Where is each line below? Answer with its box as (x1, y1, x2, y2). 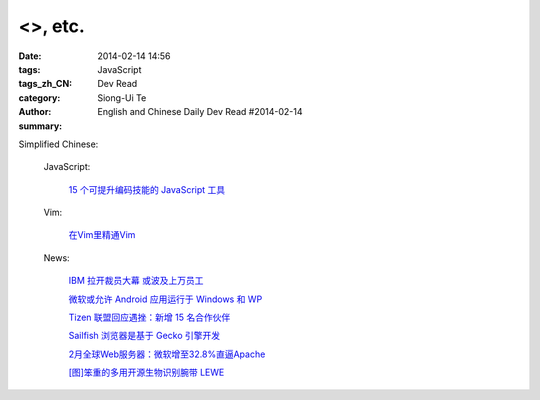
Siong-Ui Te (97, 91, 147, 104)
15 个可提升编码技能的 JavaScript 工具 (68, 183, 226, 195)
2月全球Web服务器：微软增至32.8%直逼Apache (68, 348, 266, 360)
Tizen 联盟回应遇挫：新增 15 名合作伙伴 (68, 311, 231, 324)
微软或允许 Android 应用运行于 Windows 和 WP (68, 293, 263, 305)
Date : (18, 50, 42, 62)
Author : (18, 106, 52, 118)
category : (18, 91, 61, 104)
